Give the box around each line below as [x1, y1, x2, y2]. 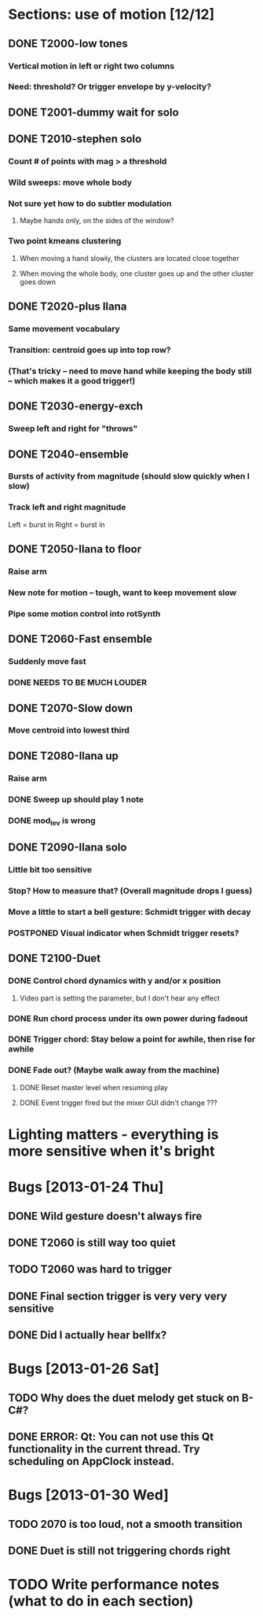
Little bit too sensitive [8, 865, 93, 876]
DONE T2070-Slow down [8, 701, 133, 714]
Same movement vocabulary [8, 323, 120, 334]
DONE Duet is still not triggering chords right [8, 1544, 231, 1558]
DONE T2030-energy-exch [8, 399, 144, 413]
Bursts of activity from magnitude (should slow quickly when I [8, 471, 250, 482]
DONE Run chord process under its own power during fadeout [8, 1012, 249, 1023]
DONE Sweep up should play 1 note [8, 794, 144, 805]
